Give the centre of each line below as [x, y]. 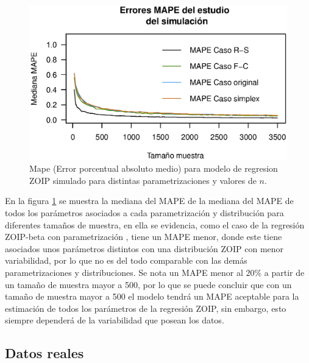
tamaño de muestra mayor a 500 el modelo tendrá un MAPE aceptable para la [152, 296]
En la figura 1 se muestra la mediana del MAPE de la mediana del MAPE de [149, 201]
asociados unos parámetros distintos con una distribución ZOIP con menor [144, 248]
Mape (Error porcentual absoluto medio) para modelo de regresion [154, 168]
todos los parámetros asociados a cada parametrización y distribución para [144, 213]
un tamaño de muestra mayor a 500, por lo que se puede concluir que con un [148, 284]
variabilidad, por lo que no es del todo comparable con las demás [126, 260]
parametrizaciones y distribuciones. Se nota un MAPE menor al [124, 272]
